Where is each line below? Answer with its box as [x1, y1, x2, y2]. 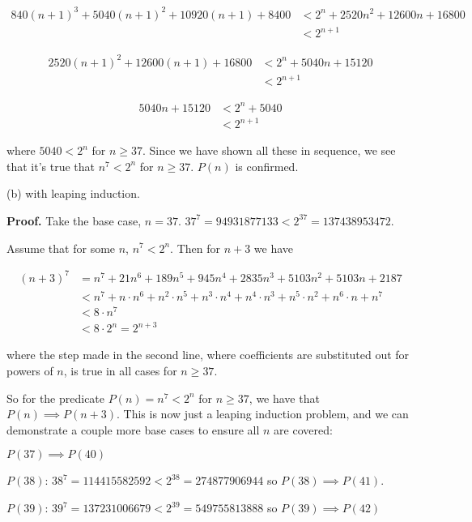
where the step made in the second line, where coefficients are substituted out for [6, 346, 410, 363]
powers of [6, 362, 53, 379]
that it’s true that [6, 157, 96, 174]
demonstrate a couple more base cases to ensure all [6, 421, 260, 438]
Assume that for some [6, 239, 116, 256]
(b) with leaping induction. [6, 185, 140, 202]
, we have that [249, 389, 320, 406]
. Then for [170, 239, 220, 256]
